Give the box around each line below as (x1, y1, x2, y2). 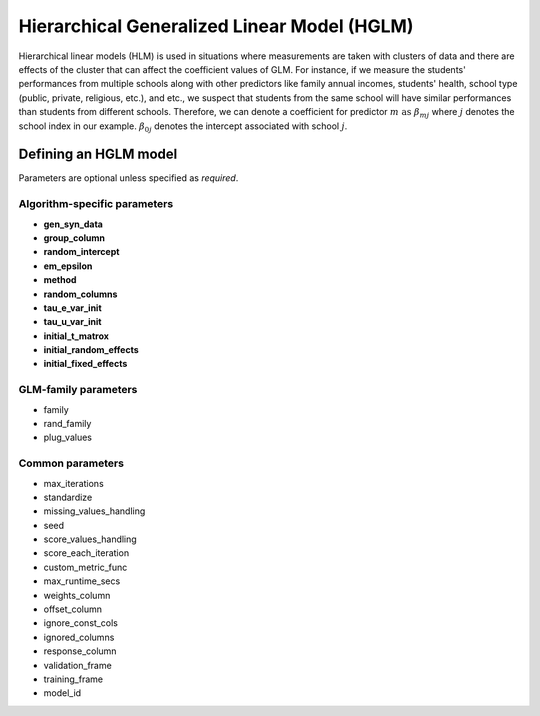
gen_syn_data (43, 218, 104, 230)
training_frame (43, 673, 104, 685)
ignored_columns (43, 631, 115, 643)
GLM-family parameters (18, 383, 138, 397)
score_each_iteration (43, 547, 130, 559)
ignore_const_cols (43, 617, 119, 629)
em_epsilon (43, 260, 93, 272)
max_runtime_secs (43, 575, 121, 587)
